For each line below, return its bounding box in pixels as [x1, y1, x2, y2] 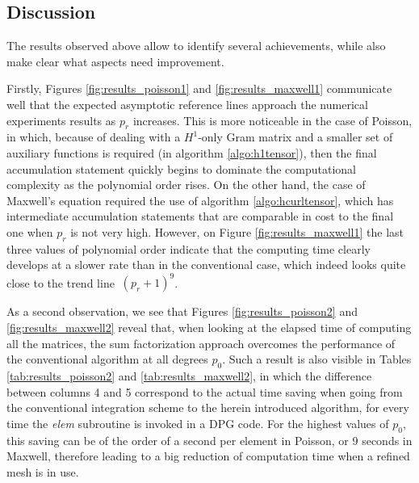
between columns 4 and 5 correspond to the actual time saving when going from [6, 383, 403, 400]
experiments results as [6, 111, 116, 128]
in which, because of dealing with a [6, 128, 181, 145]
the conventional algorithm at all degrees [6, 351, 208, 367]
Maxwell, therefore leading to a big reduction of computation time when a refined [6, 447, 410, 464]
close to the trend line [6, 274, 115, 291]
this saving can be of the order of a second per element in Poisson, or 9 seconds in [6, 431, 413, 448]
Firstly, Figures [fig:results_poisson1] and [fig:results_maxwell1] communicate [6, 80, 392, 97]
